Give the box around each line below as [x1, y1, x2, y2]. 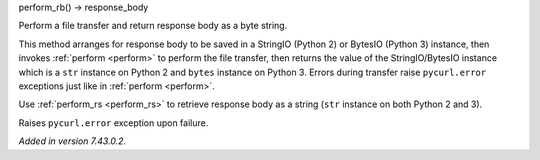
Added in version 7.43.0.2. [18, 135, 127, 147]
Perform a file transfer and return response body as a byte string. [18, 20, 288, 32]
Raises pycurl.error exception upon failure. [18, 116, 209, 129]
